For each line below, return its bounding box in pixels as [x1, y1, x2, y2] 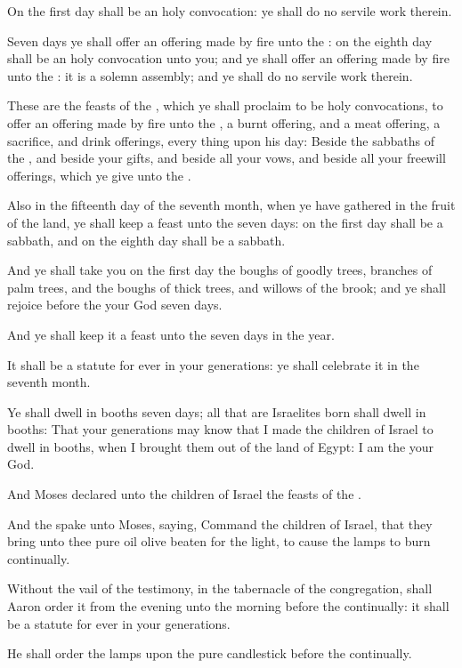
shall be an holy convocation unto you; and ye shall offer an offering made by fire [7, 49, 450, 68]
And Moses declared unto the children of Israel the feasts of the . [7, 485, 361, 503]
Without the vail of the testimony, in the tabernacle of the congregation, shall [7, 579, 433, 598]
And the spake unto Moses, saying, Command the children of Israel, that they [7, 514, 433, 533]
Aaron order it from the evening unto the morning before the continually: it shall [7, 597, 450, 616]
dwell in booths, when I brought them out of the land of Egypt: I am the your [7, 437, 434, 455]
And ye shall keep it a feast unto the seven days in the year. [7, 325, 335, 343]
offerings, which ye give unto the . [7, 165, 191, 184]
